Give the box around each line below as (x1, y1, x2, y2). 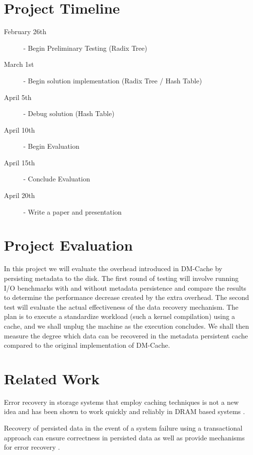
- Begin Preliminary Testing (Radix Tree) (23, 42, 147, 53)
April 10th (4, 124, 35, 135)
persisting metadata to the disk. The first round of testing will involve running (4, 273, 239, 283)
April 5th (4, 92, 32, 102)
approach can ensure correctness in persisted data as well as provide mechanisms (4, 432, 245, 442)
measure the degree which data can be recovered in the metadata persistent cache (4, 330, 248, 340)
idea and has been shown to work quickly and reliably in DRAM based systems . (4, 406, 245, 416)
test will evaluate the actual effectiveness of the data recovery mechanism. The (4, 301, 238, 312)
